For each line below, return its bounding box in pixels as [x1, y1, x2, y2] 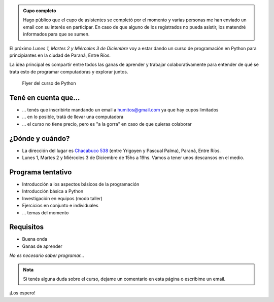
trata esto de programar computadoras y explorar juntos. [9, 68, 128, 74]
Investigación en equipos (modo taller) [22, 195, 102, 201]
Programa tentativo [9, 168, 72, 176]
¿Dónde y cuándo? [9, 134, 70, 143]
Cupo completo [23, 8, 56, 14]
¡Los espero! [9, 290, 36, 296]
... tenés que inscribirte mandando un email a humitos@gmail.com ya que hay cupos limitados [22, 107, 219, 113]
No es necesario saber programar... [9, 252, 85, 258]
